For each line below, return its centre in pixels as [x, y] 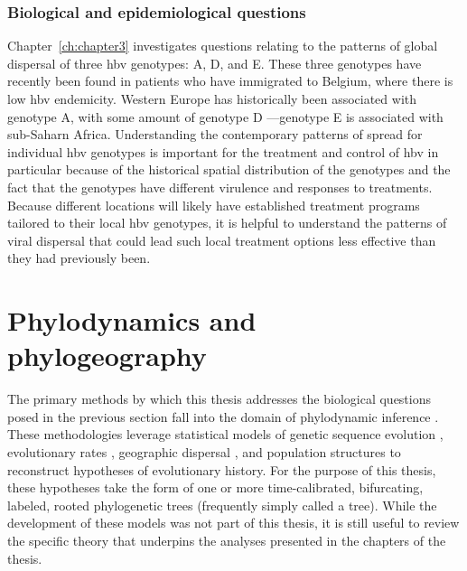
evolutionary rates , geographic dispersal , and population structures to [204, 452]
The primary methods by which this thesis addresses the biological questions [219, 399]
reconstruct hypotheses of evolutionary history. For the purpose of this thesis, [222, 469]
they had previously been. [79, 258]
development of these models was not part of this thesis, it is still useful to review [233, 523]
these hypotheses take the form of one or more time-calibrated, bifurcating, [215, 487]
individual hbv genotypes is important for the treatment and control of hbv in [223, 151]
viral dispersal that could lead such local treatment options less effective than [222, 240]
